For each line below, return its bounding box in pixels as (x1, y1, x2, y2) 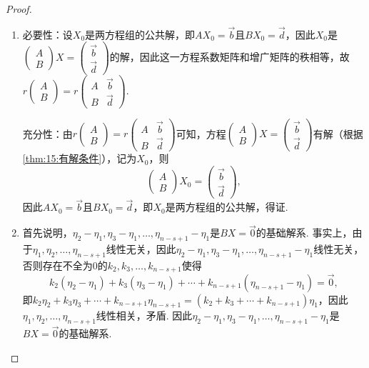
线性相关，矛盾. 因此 (96, 308, 193, 323)
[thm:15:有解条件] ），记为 (22, 151, 137, 166)
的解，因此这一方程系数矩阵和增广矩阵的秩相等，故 (109, 49, 350, 64)
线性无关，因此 (106, 242, 176, 257)
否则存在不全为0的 (22, 257, 108, 272)
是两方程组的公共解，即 (85, 26, 196, 41)
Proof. (6, 1, 32, 16)
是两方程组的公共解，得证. (165, 199, 288, 214)
